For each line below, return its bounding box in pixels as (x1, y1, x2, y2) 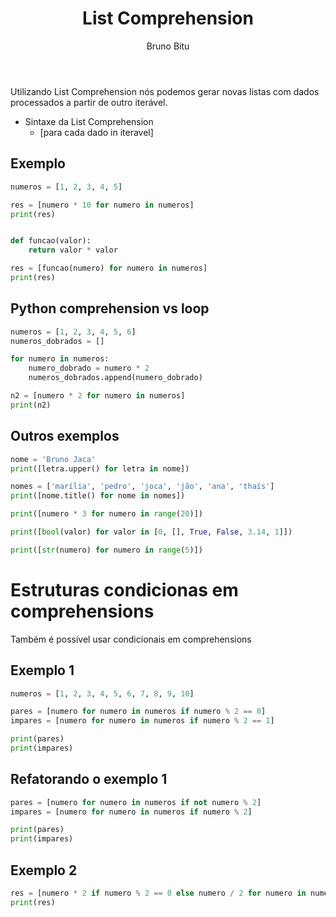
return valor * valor (28, 245, 118, 256)
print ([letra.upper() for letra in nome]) (10, 463, 190, 474)
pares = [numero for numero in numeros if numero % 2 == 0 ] (10, 707, 267, 717)
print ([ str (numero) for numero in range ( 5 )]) (10, 545, 203, 555)
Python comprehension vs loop (10, 300, 210, 317)
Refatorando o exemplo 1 (10, 771, 168, 788)
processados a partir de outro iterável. (10, 96, 168, 108)
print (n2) (10, 400, 52, 410)
